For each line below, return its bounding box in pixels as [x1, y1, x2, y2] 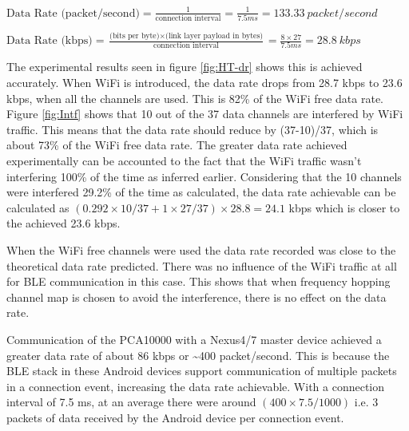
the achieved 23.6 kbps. [6, 215, 121, 231]
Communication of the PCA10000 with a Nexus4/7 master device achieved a [6, 330, 382, 347]
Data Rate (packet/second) [6, 7, 140, 19]
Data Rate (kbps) [6, 35, 93, 47]
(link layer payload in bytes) [165, 31, 264, 40]
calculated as [6, 199, 69, 215]
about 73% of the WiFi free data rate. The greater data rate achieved [6, 136, 347, 153]
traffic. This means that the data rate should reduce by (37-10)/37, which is [6, 121, 379, 137]
